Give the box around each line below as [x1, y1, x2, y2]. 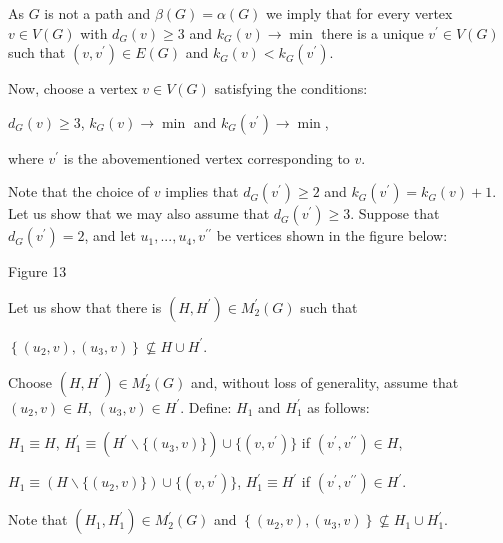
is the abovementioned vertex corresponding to [63, 147, 350, 168]
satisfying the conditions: [214, 78, 368, 99]
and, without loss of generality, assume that [191, 371, 459, 392]
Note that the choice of [8, 181, 150, 202]
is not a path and [44, 3, 151, 23]
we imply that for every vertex [266, 3, 453, 23]
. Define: [180, 396, 232, 417]
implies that [165, 181, 239, 202]
